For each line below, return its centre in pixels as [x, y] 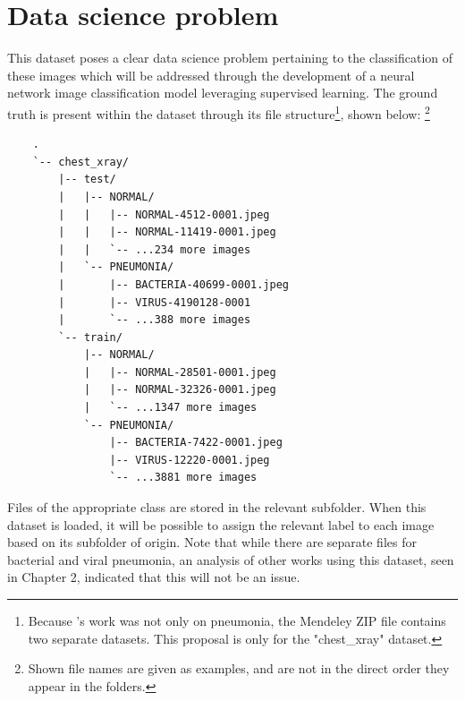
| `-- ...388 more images [155, 320]
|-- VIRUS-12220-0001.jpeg [190, 460]
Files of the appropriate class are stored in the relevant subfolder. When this [217, 507]
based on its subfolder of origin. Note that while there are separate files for [212, 542]
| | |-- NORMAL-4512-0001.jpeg [164, 214]
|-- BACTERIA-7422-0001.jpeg [196, 443]
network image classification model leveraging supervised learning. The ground [223, 93]
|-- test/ [87, 180]
